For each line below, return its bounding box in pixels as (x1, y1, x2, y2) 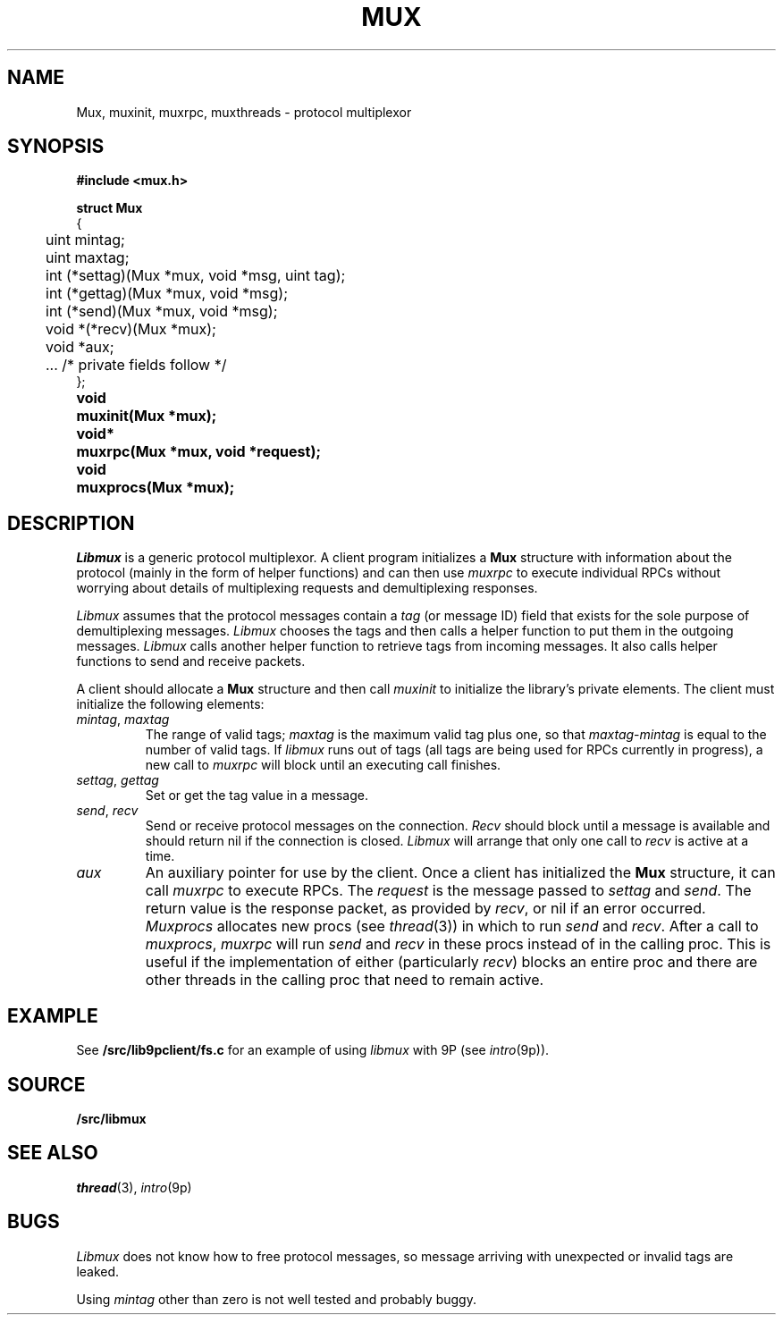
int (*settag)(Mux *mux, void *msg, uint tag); (46, 266, 346, 285)
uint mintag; (46, 231, 125, 249)
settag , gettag (76, 772, 159, 788)
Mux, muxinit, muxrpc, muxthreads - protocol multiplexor (76, 104, 412, 120)
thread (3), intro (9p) (76, 1179, 192, 1195)
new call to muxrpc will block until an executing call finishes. (145, 757, 501, 773)
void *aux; (46, 338, 114, 357)
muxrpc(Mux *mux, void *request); (76, 442, 321, 461)
